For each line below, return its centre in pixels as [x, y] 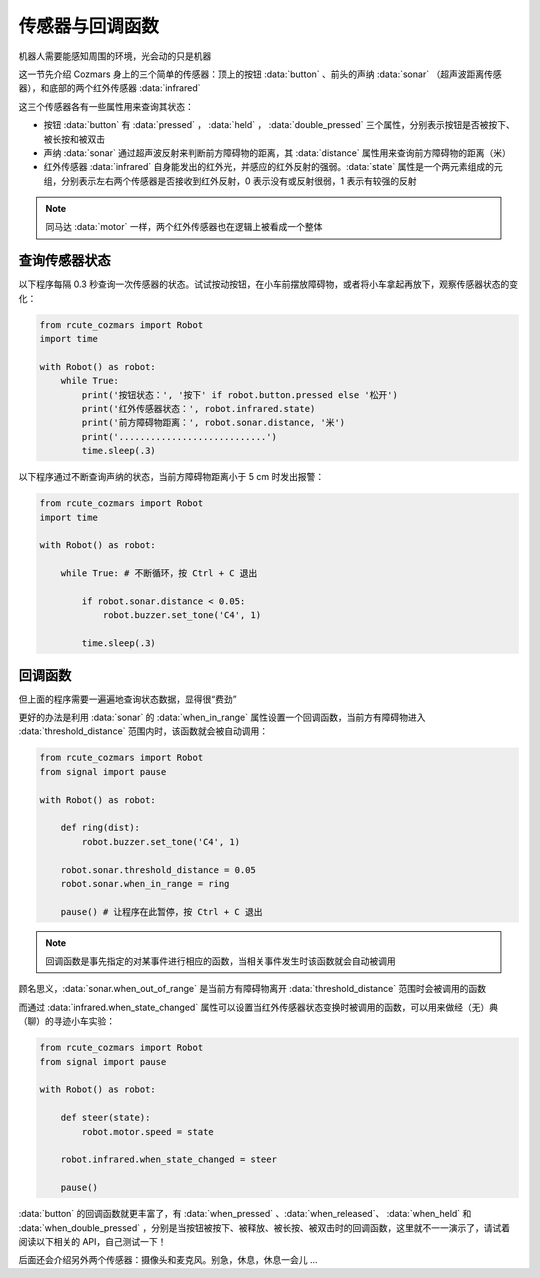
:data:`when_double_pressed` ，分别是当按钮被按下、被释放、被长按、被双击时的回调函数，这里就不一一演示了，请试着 [264, 1227]
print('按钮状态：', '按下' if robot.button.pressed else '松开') [240, 394]
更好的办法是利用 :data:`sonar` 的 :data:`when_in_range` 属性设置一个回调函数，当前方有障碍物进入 [222, 717]
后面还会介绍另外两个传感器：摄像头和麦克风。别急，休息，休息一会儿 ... [168, 1260]
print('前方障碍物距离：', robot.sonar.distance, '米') [213, 423]
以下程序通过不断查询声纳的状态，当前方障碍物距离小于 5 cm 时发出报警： [171, 477]
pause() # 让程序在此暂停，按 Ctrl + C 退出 [161, 911]
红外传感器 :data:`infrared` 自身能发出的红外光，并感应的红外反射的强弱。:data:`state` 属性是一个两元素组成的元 [273, 167]
